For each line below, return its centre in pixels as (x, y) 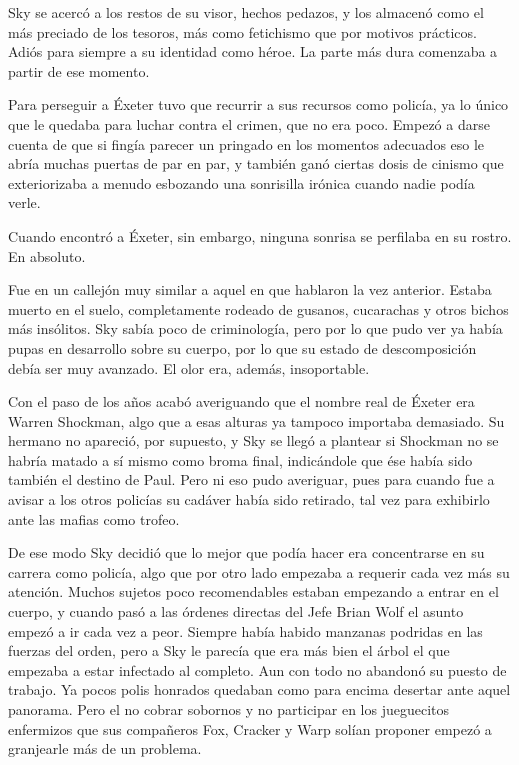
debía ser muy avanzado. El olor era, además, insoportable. (189, 367)
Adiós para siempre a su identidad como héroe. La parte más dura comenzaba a (253, 51)
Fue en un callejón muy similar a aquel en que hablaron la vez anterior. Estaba (250, 289)
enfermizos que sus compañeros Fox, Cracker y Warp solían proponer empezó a (250, 728)
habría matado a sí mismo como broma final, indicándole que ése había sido (240, 459)
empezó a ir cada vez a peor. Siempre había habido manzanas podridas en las (245, 630)
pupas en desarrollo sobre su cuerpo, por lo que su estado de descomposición (242, 347)
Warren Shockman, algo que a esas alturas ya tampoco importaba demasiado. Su (256, 420)
